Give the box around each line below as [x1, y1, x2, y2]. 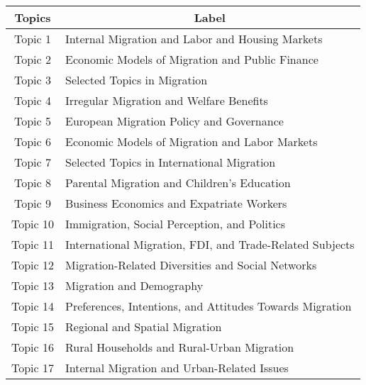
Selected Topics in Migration [65, 72, 208, 88]
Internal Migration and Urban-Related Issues [65, 359, 289, 376]
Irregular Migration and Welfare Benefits [65, 92, 268, 108]
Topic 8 [14, 174, 52, 191]
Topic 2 [14, 51, 52, 67]
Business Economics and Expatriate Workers [65, 195, 287, 211]
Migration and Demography [65, 277, 204, 294]
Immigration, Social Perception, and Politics [65, 216, 286, 232]
